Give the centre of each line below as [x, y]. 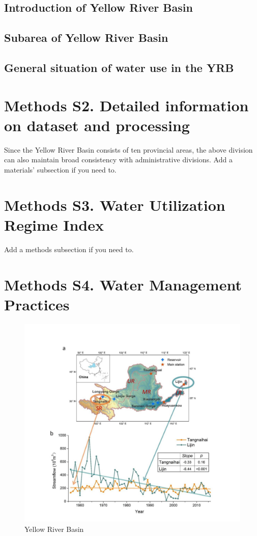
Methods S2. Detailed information [126, 105]
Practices [37, 304]
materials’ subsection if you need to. [60, 169]
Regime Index [54, 224]
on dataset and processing [97, 125]
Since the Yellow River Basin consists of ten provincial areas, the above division [128, 149]
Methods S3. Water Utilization [115, 204]
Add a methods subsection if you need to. [69, 249]
